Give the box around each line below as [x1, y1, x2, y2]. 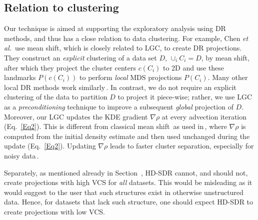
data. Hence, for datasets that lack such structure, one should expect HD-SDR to [4, 196, 253, 207]
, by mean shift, [201, 52, 249, 62]
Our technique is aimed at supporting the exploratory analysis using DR [4, 23, 226, 33]
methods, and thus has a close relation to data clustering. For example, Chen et [4, 32, 248, 43]
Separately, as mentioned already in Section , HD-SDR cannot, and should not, [4, 167, 248, 177]
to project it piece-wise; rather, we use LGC [117, 91, 252, 102]
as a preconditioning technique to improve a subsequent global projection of [4, 101, 233, 111]
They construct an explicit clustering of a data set [4, 52, 157, 62]
